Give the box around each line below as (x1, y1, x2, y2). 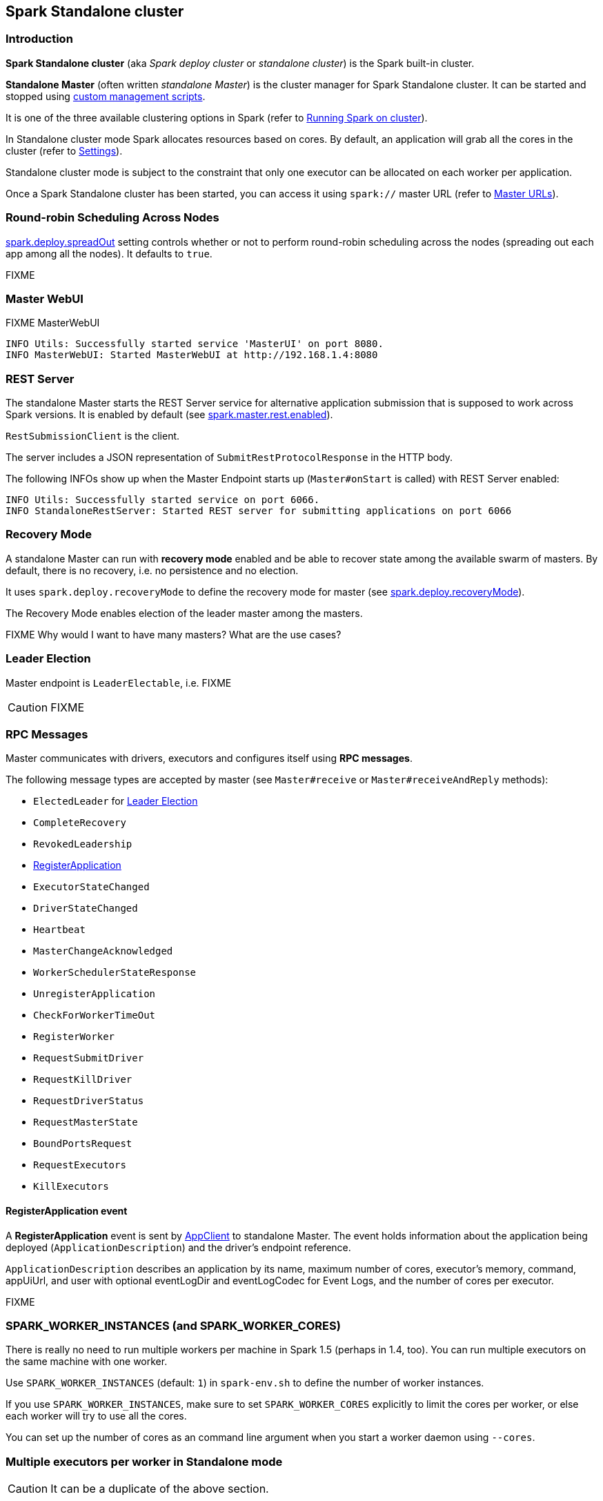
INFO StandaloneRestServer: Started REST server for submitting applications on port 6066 (6, 505, 512, 517)
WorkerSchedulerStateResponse (33, 967, 197, 979)
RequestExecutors (33, 1159, 126, 1171)
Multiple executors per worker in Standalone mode (6, 1454, 283, 1469)
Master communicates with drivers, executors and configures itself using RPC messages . (6, 752, 413, 765)
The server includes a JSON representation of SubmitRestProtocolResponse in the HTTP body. (6, 451, 453, 464)
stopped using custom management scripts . (6, 90, 206, 102)
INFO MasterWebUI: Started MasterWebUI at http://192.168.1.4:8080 (6, 349, 378, 361)
